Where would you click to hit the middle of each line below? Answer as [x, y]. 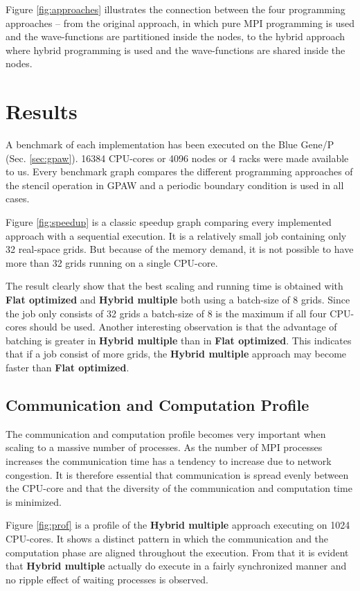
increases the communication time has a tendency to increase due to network [169, 460]
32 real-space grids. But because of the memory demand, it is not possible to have [180, 249]
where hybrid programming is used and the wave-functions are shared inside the [175, 50]
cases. [18, 199]
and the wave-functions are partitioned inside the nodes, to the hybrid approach [175, 36]
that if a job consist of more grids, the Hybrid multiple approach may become [176, 354]
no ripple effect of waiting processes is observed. [107, 579]
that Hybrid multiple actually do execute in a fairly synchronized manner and [176, 566]
